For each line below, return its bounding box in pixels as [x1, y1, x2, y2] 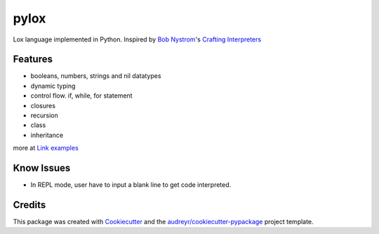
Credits [13, 199, 46, 211]
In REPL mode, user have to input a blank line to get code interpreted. [30, 181, 232, 189]
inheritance [30, 131, 63, 139]
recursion [30, 111, 59, 119]
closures [30, 101, 56, 110]
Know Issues [13, 162, 71, 174]
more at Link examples [13, 144, 79, 152]
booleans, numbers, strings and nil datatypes [30, 72, 161, 80]
